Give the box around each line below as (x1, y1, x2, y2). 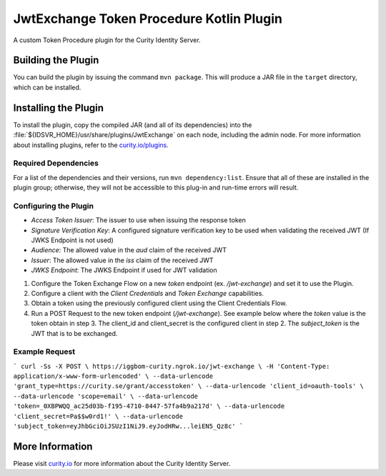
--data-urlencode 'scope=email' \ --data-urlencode (13, 392, 199, 400)
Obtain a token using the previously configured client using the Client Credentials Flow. (31, 299, 287, 307)
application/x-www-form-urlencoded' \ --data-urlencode (13, 372, 214, 380)
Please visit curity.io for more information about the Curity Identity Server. (13, 459, 231, 467)
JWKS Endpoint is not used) (31, 236, 114, 244)
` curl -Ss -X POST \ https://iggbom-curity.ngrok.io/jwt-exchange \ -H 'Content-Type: (13, 362, 330, 370)
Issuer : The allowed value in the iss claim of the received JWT (31, 256, 214, 264)
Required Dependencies (13, 158, 99, 168)
